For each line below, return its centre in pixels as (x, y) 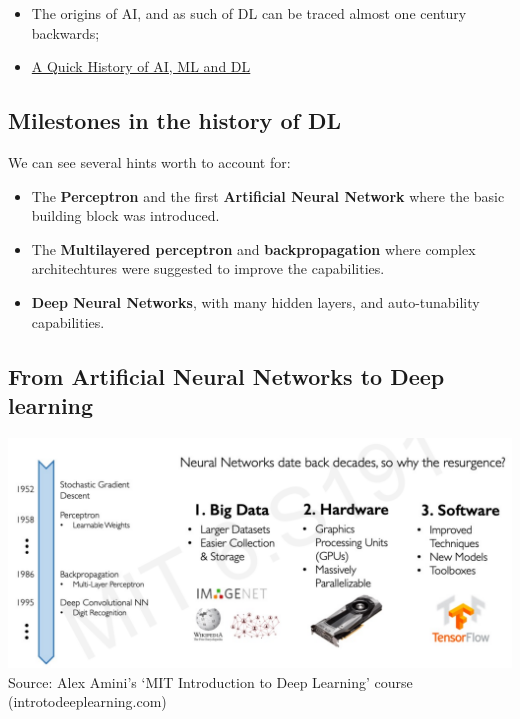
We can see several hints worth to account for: (149, 161)
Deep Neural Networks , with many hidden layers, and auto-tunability (255, 301)
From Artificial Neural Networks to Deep (226, 375)
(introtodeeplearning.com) (87, 701)
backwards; (65, 32)
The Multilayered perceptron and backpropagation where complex (253, 248)
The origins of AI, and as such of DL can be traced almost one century (249, 13)
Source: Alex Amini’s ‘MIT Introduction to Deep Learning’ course (210, 681)
